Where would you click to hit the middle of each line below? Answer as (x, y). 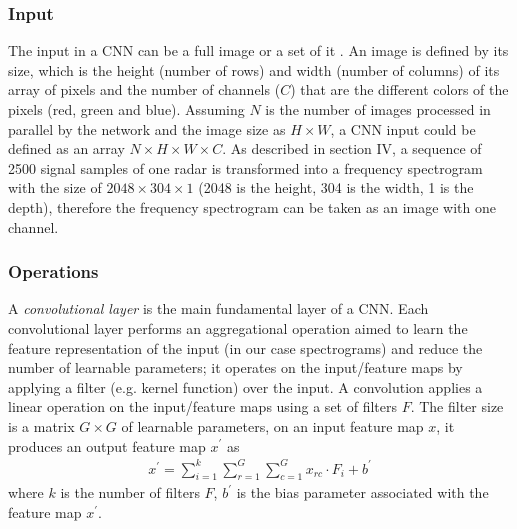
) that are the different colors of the (399, 89)
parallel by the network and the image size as (147, 128)
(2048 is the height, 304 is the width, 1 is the (336, 187)
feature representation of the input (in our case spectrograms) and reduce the (245, 347)
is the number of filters (130, 492)
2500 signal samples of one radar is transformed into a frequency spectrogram (245, 167)
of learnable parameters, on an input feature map (272, 425)
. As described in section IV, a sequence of (352, 148)
